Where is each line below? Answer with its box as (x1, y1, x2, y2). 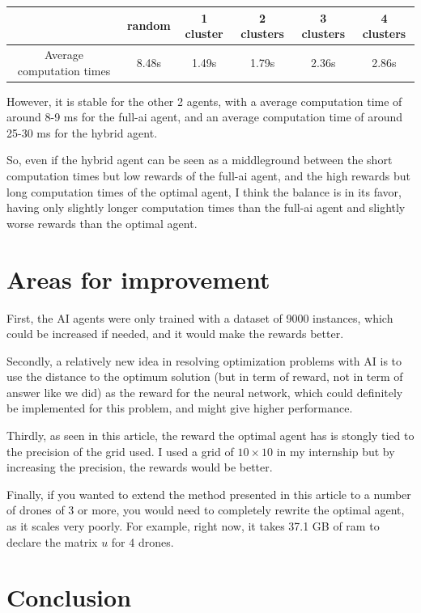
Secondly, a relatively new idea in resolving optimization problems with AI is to (6, 352, 402, 369)
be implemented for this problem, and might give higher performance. (6, 400, 353, 416)
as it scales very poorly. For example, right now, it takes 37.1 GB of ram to (6, 518, 380, 535)
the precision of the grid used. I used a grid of (6, 442, 234, 459)
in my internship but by (276, 442, 395, 459)
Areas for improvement (6, 262, 270, 295)
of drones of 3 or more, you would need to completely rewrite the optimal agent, (6, 501, 405, 518)
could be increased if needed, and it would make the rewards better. (6, 325, 344, 342)
